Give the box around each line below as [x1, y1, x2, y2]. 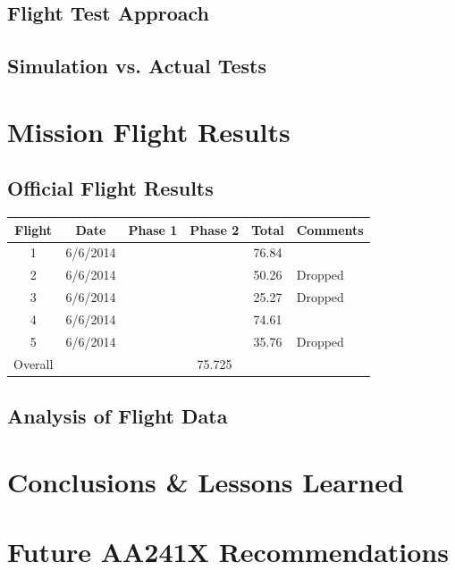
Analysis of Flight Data [7, 402, 228, 430]
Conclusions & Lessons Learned [7, 463, 404, 499]
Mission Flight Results [7, 113, 291, 149]
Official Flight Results [7, 174, 214, 202]
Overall [13, 354, 54, 373]
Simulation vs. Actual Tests [7, 52, 266, 80]
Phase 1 [128, 220, 178, 239]
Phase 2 [190, 220, 240, 239]
